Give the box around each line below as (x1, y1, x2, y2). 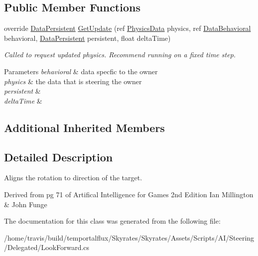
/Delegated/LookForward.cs (4, 242, 90, 253)
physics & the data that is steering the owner (4, 76, 142, 86)
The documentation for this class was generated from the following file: (4, 216, 221, 226)
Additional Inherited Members (4, 120, 165, 135)
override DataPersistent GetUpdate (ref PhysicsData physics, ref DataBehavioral (4, 23, 251, 33)
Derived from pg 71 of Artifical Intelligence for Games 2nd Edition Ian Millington (4, 189, 254, 199)
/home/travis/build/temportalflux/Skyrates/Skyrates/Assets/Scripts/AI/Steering (4, 232, 255, 243)
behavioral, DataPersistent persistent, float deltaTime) (4, 32, 171, 43)
